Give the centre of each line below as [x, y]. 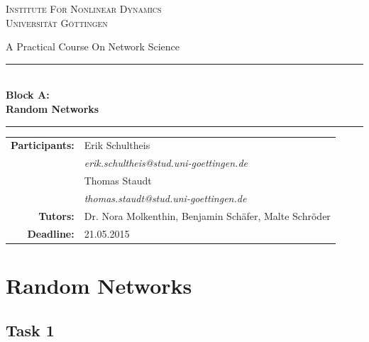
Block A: [28, 95]
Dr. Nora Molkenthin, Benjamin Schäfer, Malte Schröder [207, 215]
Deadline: [51, 233]
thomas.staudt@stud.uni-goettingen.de [165, 198]
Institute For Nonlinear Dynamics [84, 9]
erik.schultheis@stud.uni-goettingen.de [166, 163]
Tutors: [56, 215]
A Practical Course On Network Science [93, 46]
